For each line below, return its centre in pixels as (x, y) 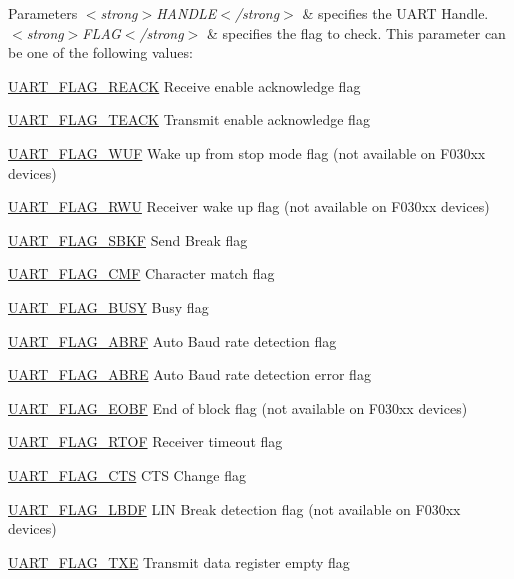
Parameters (43, 13)
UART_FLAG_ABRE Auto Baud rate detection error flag (189, 374)
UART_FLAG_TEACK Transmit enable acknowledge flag (189, 119)
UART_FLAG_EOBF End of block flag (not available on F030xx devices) (238, 407)
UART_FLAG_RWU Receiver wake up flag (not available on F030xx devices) (249, 206)
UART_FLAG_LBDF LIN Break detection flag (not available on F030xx (234, 508)
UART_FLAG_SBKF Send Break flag (128, 239)
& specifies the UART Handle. (395, 13)
